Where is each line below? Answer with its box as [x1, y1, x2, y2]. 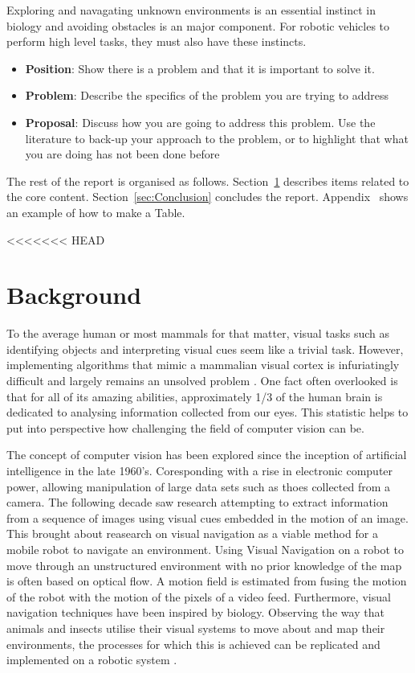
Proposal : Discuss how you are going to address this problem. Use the [25, 113, 376, 130]
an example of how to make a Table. [6, 203, 185, 220]
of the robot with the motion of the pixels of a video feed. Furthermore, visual [6, 588, 391, 605]
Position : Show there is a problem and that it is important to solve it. [25, 60, 375, 76]
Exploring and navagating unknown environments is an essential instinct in [6, 2, 376, 18]
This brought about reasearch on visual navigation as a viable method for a [6, 525, 378, 542]
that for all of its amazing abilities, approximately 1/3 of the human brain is [6, 388, 383, 404]
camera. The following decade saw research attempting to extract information [6, 494, 389, 511]
